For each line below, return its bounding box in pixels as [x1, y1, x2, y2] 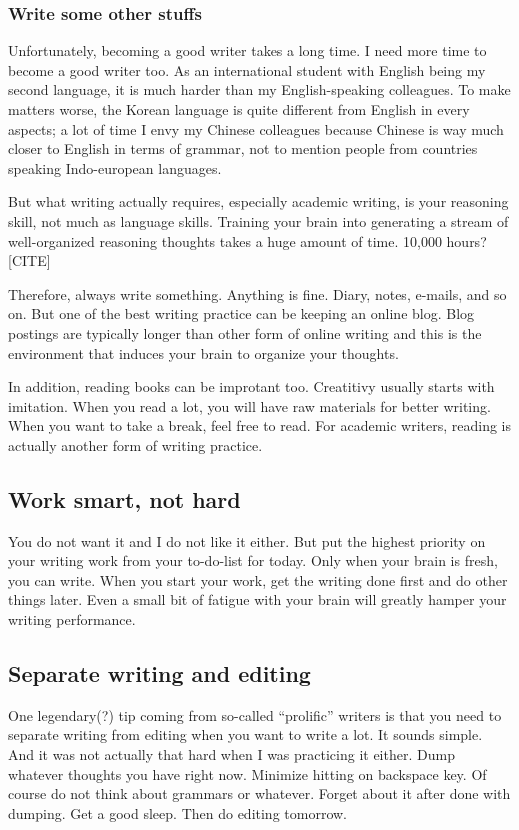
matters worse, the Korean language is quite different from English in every [8, 99, 470, 119]
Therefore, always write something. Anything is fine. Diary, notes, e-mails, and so [8, 283, 507, 304]
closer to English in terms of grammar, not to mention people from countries [8, 138, 478, 159]
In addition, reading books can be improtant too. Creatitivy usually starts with [8, 376, 495, 397]
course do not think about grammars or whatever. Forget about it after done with [8, 783, 511, 804]
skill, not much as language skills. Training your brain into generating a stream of [8, 210, 509, 231]
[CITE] [8, 250, 51, 271]
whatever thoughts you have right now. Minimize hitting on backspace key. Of [8, 763, 487, 784]
